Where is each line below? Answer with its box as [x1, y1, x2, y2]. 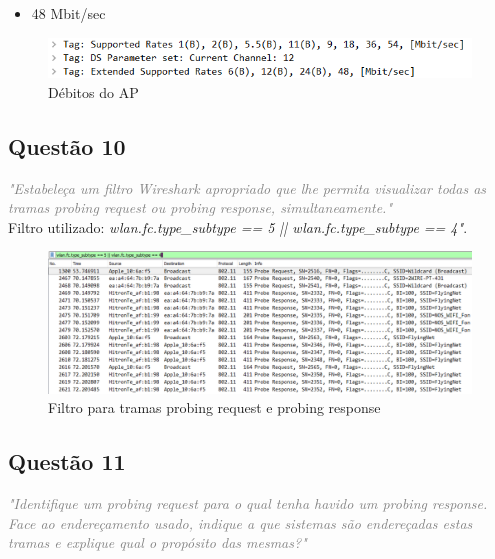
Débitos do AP [48, 81, 139, 102]
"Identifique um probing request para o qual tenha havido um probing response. [8, 493, 488, 514]
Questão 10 [8, 130, 126, 161]
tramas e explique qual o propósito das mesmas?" [8, 532, 307, 553]
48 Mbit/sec [31, 3, 106, 23]
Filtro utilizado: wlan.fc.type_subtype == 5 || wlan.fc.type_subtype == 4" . [8, 216, 468, 237]
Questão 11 [8, 446, 126, 477]
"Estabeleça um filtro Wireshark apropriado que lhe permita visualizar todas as [8, 177, 487, 198]
